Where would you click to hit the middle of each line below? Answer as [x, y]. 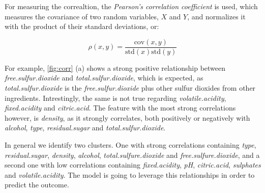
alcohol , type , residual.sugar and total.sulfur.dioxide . [85, 128]
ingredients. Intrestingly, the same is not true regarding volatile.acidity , [115, 98]
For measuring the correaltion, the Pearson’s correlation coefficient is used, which [131, 6]
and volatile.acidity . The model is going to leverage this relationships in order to [130, 174]
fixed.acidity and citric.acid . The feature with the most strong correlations [120, 108]
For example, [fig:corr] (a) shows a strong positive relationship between [115, 67]
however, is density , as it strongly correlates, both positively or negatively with [127, 117]
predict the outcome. [37, 185]
